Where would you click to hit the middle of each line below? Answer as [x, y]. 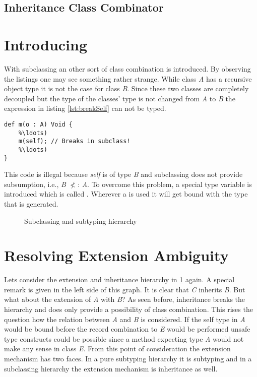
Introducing [46, 44]
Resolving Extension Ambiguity [116, 255]
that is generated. [31, 203]
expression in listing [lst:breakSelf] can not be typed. [85, 108]
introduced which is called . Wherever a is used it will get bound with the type [126, 194]
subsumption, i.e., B [35, 184]
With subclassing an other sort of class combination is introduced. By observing [127, 68]
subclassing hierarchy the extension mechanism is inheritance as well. [111, 368]
